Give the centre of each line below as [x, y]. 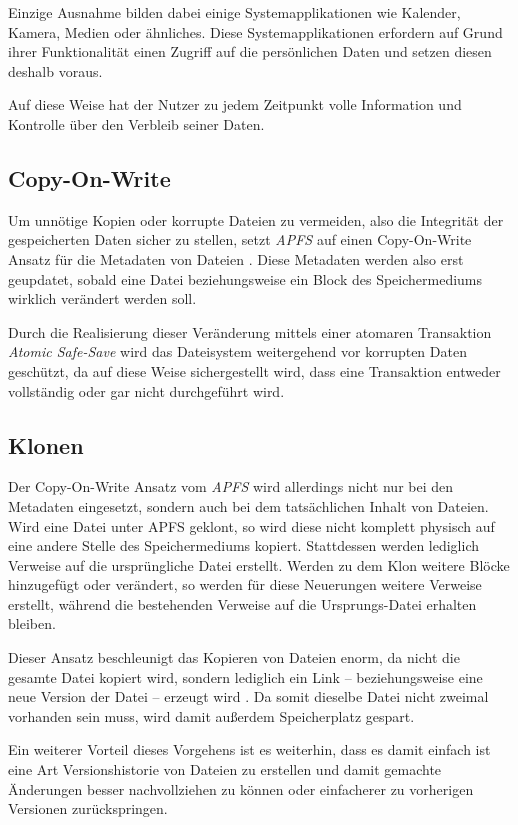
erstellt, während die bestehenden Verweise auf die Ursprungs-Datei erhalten [242, 603]
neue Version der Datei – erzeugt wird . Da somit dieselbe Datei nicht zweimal [248, 696]
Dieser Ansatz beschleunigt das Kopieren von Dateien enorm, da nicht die [234, 657]
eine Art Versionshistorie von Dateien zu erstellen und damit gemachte [225, 769]
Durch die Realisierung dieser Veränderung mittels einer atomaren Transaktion [250, 331]
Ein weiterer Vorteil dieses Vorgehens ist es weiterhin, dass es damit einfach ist [249, 749]
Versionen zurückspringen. [88, 808]
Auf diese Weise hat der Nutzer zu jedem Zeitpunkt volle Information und [235, 104]
